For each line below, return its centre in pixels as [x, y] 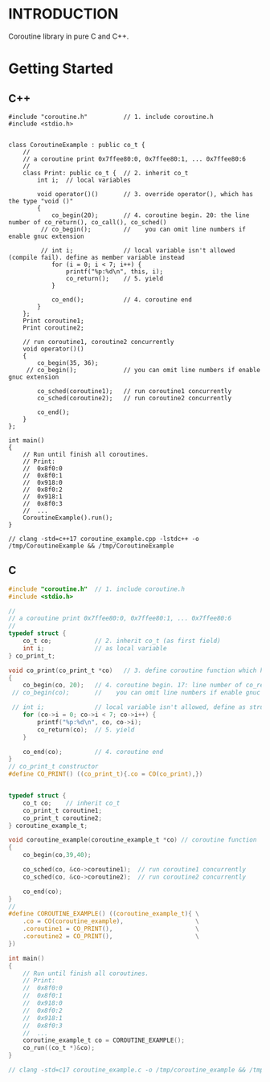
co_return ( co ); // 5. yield [86, 730]
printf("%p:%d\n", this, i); [114, 271]
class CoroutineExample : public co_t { [77, 145]
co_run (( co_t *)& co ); [59, 1048]
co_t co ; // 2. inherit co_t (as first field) [122, 641]
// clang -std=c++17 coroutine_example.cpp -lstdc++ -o [104, 539]
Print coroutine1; [53, 321]
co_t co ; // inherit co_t [72, 803]
